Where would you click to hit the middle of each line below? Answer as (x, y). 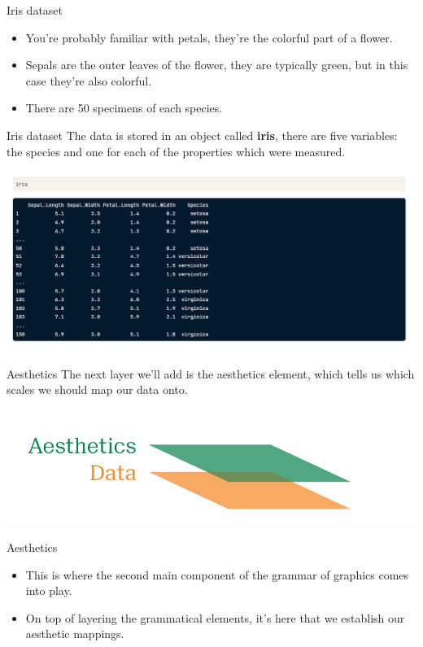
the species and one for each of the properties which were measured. (176, 151)
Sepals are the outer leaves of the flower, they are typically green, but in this (217, 65)
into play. (49, 590)
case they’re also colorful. (89, 80)
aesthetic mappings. (75, 634)
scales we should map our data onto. (97, 389)
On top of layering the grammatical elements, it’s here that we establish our (215, 617)
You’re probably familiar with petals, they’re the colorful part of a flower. (209, 37)
